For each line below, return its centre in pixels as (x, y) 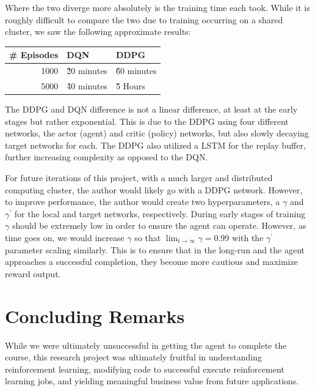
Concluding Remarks (95, 315)
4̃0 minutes (87, 85)
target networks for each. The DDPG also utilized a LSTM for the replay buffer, (155, 145)
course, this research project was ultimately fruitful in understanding (134, 357)
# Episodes (34, 55)
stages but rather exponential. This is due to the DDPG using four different (147, 121)
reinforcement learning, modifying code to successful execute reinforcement (145, 369)
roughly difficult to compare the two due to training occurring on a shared (144, 19)
